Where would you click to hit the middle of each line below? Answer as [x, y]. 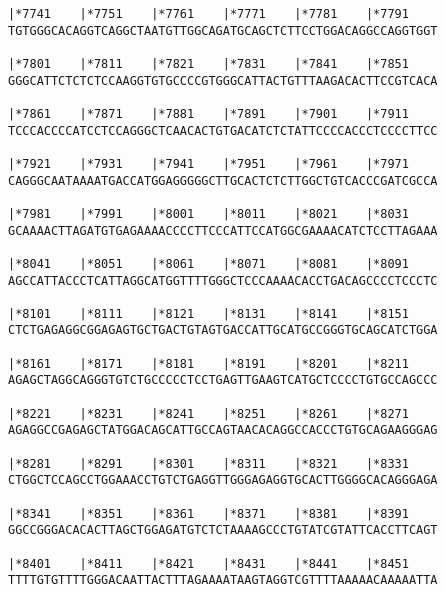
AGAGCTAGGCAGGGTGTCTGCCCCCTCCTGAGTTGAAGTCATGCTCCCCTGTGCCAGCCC [223, 380]
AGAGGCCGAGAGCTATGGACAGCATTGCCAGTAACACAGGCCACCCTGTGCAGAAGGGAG [223, 430]
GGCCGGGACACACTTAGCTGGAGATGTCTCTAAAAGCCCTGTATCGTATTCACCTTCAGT [223, 530]
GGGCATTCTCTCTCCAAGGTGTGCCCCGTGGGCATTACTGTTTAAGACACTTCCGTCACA [223, 80]
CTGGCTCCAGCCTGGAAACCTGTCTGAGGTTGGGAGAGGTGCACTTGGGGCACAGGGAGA [223, 480]
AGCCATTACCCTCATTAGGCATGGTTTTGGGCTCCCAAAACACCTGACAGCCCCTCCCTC [223, 280]
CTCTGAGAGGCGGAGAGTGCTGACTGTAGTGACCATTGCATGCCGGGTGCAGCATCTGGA [223, 330]
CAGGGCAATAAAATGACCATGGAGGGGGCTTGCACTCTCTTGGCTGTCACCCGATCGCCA [223, 180]
